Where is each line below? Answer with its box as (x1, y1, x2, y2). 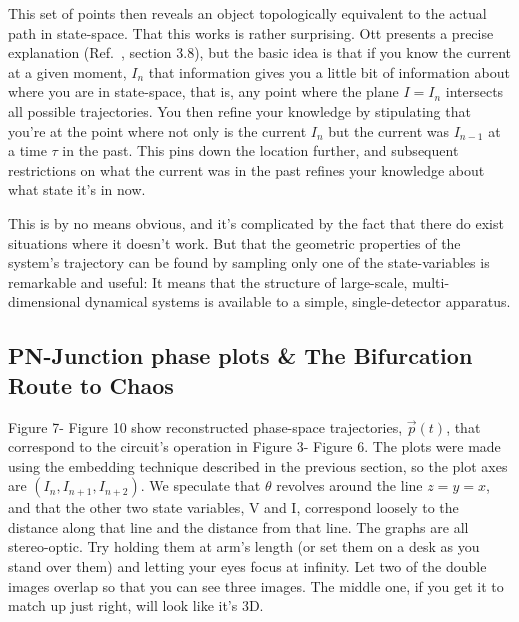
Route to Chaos (8, 369, 174, 400)
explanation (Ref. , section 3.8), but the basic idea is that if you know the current (8, 42, 511, 63)
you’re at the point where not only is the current (8, 120, 307, 141)
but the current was (328, 120, 450, 141)
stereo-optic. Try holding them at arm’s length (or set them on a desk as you (8, 536, 480, 557)
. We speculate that (140, 475, 261, 496)
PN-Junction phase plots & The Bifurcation (8, 340, 473, 371)
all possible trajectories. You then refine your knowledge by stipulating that (8, 100, 471, 121)
